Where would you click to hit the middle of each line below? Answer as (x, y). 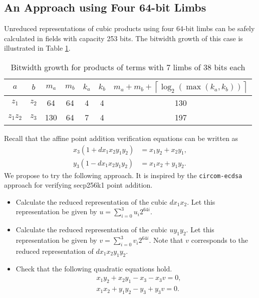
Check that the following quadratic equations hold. (94, 268)
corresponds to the (220, 240)
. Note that (166, 240)
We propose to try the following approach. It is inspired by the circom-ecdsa (123, 175)
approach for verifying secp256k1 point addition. (78, 185)
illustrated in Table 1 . (37, 48)
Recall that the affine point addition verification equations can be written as (121, 138)
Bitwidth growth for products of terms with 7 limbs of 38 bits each (128, 67)
